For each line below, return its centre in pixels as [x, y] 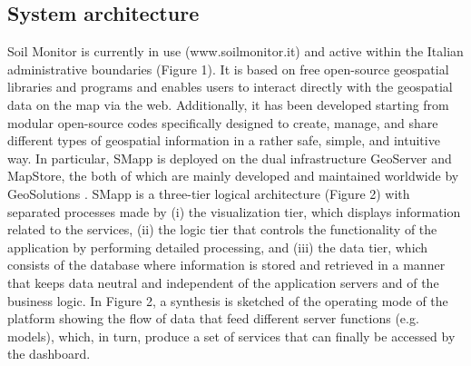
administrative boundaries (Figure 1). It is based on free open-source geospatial [228, 69]
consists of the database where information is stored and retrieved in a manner [226, 265]
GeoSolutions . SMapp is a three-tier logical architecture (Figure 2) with [209, 193]
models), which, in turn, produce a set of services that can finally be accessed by [231, 336]
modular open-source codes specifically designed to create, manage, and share [223, 122]
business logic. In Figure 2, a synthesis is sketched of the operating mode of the [228, 300]
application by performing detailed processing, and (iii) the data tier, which [218, 247]
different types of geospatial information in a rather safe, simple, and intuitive [224, 140]
